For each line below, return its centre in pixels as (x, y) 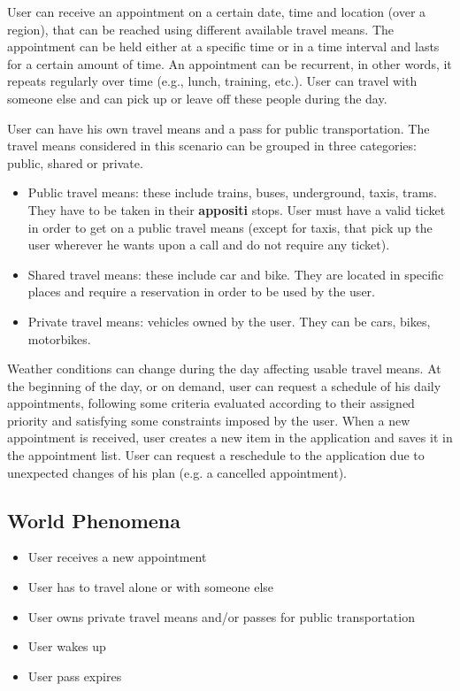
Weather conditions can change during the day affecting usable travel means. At (224, 369)
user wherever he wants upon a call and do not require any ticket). (209, 245)
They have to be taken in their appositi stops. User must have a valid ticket (237, 209)
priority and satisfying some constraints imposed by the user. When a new (209, 420)
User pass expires (75, 676)
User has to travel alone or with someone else (151, 587)
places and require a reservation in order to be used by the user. (201, 292)
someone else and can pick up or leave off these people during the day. (197, 98)
